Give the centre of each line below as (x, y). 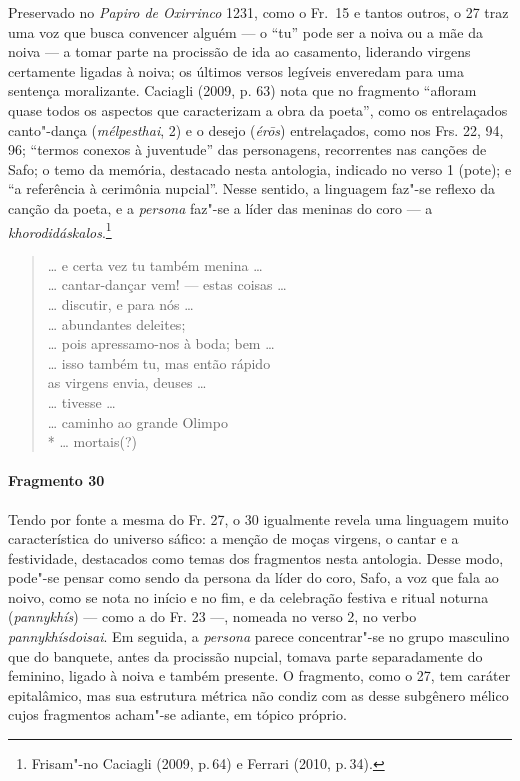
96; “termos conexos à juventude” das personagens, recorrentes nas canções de (247, 149)
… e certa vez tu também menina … (155, 264)
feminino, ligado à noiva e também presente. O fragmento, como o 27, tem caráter (259, 675)
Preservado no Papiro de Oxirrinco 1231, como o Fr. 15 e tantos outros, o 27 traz (258, 12)
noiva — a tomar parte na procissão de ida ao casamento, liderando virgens (239, 51)
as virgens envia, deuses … (127, 382)
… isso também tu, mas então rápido (159, 362)
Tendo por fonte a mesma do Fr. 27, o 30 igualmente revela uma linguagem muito (258, 518)
